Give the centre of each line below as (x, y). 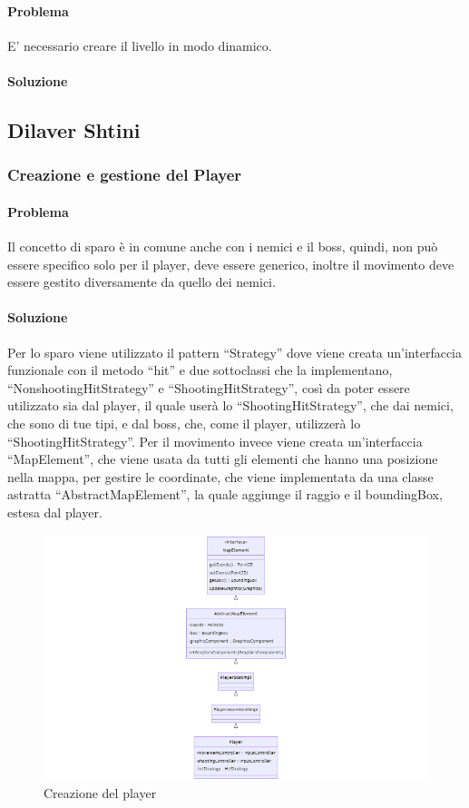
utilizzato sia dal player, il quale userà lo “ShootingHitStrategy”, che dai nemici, (230, 405)
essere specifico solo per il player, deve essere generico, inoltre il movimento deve (231, 264)
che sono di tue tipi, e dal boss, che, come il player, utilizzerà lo (184, 423)
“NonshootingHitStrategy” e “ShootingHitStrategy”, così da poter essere (209, 387)
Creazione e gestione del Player (125, 175)
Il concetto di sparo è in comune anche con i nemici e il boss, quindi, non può (223, 246)
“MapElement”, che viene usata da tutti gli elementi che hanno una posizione (223, 459)
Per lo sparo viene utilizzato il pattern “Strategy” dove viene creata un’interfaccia (235, 352)
